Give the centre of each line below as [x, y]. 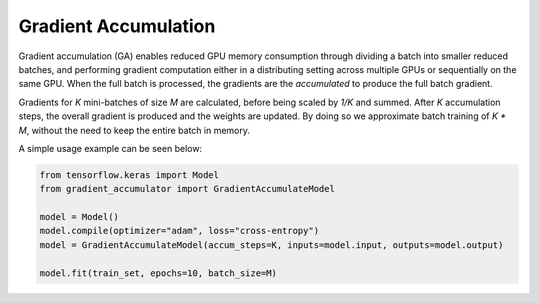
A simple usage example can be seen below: [110, 148]
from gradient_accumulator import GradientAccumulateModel [187, 189]
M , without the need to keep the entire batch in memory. [134, 130]
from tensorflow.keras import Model [129, 174]
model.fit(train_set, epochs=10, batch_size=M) [158, 273]
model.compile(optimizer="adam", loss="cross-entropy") [179, 231]
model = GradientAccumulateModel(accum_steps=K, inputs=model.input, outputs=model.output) [271, 244]
